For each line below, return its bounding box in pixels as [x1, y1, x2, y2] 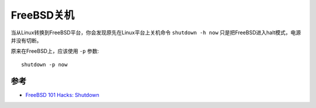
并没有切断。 [11, 37, 42, 44]
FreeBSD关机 [11, 9, 75, 21]
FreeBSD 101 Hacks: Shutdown [25, 91, 99, 98]
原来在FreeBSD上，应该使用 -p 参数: [11, 48, 99, 55]
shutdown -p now [21, 61, 68, 68]
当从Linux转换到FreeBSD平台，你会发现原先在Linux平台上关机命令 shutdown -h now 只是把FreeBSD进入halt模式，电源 [11, 29, 301, 36]
